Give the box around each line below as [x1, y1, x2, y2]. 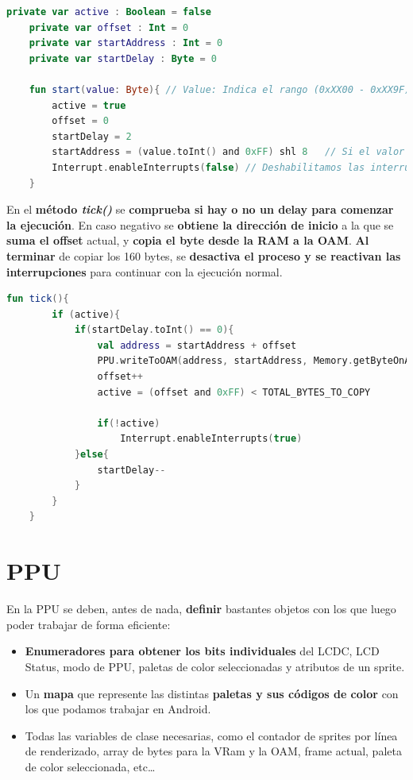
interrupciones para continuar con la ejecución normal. [6, 263, 283, 280]
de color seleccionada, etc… [25, 758, 156, 774]
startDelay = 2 [52, 130, 132, 142]
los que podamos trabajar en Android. [25, 701, 211, 717]
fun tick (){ [6, 293, 69, 305]
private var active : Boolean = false [6, 6, 211, 17]
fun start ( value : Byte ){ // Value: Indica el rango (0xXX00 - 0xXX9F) [29, 83, 411, 95]
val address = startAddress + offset [97, 339, 297, 351]
